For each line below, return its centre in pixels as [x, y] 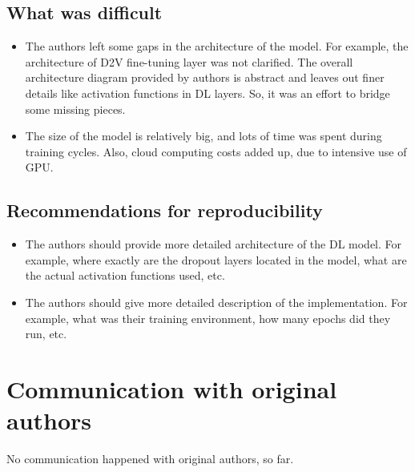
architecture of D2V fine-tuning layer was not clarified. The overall [189, 61]
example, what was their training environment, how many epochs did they [208, 318]
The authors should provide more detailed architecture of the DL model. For [214, 244]
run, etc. [46, 334]
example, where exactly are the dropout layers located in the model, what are [216, 259]
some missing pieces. [75, 109]
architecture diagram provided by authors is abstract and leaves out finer [205, 77]
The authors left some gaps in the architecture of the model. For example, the [217, 46]
